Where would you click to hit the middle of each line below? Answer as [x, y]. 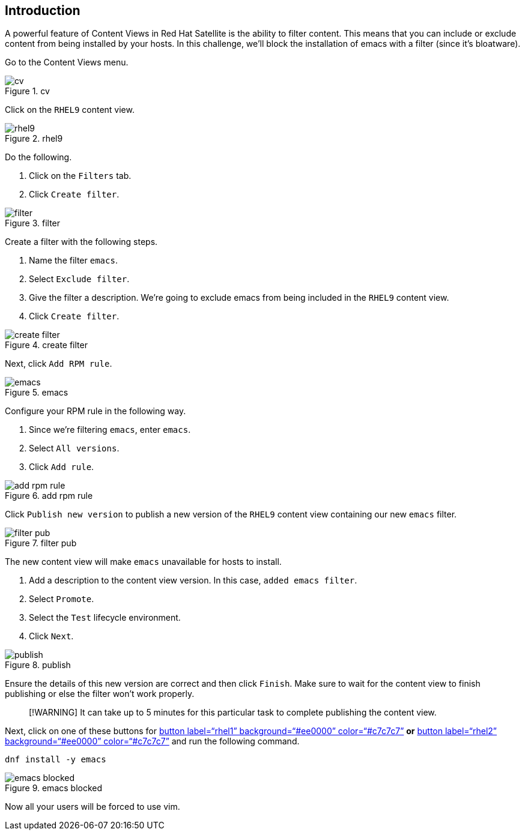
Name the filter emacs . [73, 261]
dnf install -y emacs [56, 760]
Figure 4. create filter [46, 345]
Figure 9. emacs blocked [54, 788]
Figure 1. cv [27, 91]
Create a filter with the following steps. [81, 242]
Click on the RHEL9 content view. [70, 110]
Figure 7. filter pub [41, 543]
